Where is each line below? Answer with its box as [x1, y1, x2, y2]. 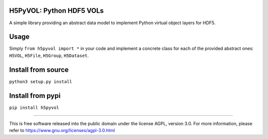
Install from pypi [9, 92, 61, 100]
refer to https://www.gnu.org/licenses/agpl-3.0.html [9, 128, 115, 134]
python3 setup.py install [9, 79, 72, 84]
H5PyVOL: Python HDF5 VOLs [9, 6, 104, 15]
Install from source [9, 65, 69, 74]
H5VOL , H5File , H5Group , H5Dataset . [9, 52, 89, 58]
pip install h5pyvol [9, 104, 60, 110]
